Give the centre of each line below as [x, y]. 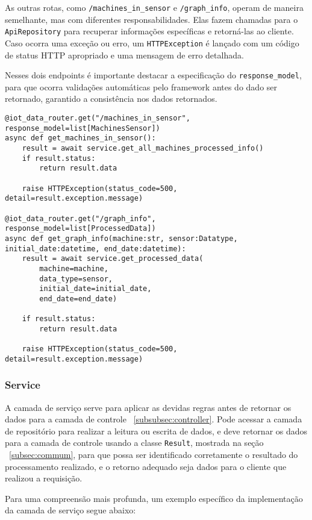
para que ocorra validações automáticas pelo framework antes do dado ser [141, 86]
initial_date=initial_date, [95, 289]
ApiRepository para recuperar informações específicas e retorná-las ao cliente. [149, 31]
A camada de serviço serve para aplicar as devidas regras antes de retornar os [148, 407]
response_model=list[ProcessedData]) [80, 229]
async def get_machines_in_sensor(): [80, 138]
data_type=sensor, [76, 279]
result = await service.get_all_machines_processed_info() [143, 148]
